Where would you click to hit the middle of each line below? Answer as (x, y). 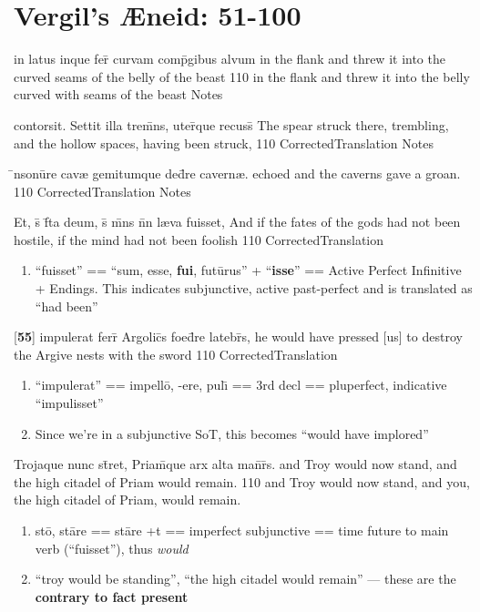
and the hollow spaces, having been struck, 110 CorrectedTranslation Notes (224, 143)
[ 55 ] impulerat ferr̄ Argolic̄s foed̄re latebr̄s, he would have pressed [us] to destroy (238, 337)
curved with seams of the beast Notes (118, 94)
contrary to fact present (112, 596)
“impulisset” (69, 403)
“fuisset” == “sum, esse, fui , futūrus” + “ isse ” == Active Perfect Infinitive (248, 270)
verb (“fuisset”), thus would (112, 548)
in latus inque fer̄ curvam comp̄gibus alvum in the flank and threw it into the (230, 59)
